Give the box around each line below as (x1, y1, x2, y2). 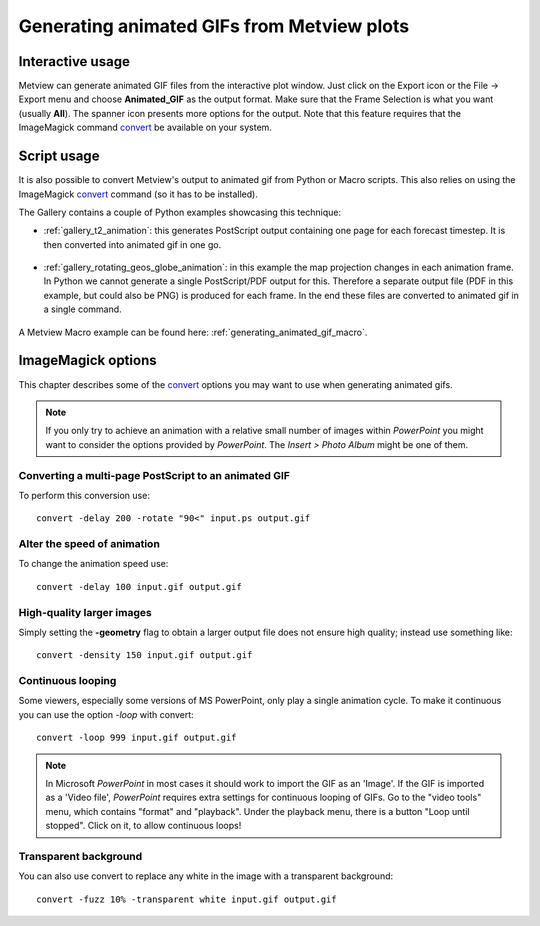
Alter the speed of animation (18, 537, 160, 551)
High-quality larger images (18, 605, 152, 619)
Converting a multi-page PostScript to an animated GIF (18, 468, 290, 482)
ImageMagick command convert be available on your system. (18, 121, 272, 134)
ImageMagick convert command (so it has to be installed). (18, 188, 259, 200)
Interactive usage (18, 53, 130, 70)
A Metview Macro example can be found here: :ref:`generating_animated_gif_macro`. (18, 326, 368, 338)
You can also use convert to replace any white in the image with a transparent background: (18, 870, 394, 882)
